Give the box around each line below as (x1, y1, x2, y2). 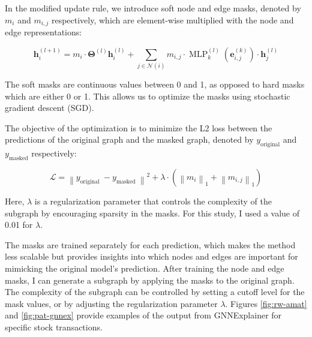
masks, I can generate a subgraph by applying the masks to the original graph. (5, 273, 295, 286)
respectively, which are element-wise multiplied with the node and (51, 13, 294, 26)
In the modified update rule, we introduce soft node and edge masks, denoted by (5, 2, 301, 14)
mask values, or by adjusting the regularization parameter (5, 297, 218, 309)
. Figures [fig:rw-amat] (225, 297, 307, 309)
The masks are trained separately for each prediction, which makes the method (5, 238, 296, 251)
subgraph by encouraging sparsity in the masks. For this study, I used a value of (5, 206, 299, 219)
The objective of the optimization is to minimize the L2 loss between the (5, 121, 272, 134)
